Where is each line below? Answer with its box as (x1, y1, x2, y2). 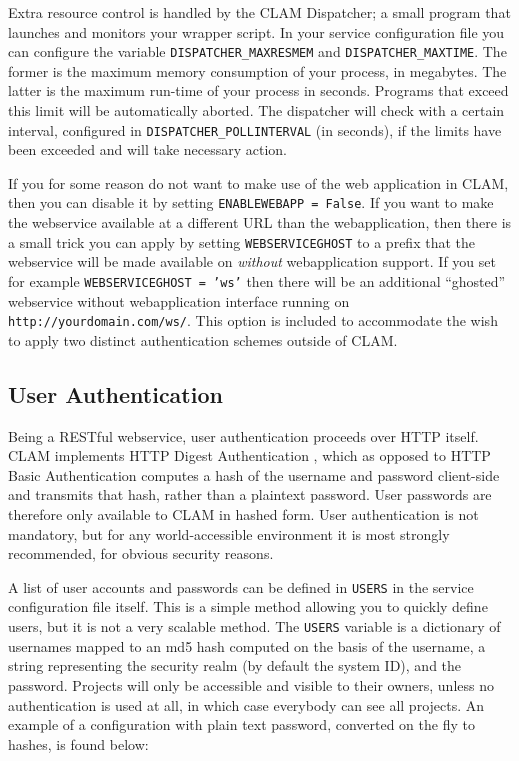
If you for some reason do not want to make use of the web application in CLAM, (8, 172, 509, 193)
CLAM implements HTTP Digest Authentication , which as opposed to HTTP (8, 445, 491, 466)
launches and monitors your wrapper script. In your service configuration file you (8, 21, 505, 42)
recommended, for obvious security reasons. (8, 543, 274, 564)
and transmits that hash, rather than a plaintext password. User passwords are (8, 484, 492, 505)
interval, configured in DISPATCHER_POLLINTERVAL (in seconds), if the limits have (8, 119, 502, 140)
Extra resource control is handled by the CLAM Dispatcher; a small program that (8, 2, 511, 22)
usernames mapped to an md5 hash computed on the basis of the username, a (8, 635, 486, 656)
